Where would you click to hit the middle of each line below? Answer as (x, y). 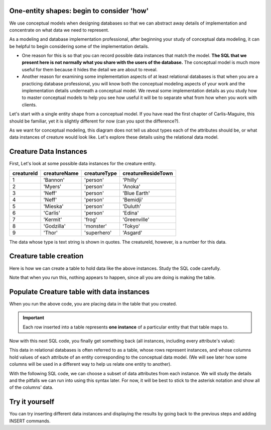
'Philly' (130, 180)
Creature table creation (46, 256)
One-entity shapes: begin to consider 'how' (79, 11)
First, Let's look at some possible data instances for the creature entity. (83, 164)
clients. (29, 104)
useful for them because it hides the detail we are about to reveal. (90, 69)
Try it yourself (32, 402)
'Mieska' (53, 206)
